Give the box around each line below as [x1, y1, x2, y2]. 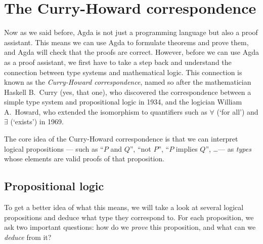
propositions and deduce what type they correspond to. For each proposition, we [4, 212, 254, 222]
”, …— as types [205, 143, 251, 154]
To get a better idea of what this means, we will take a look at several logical [4, 202, 244, 213]
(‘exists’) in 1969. [10, 116, 64, 127]
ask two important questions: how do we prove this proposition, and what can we [4, 222, 256, 232]
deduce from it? [4, 231, 52, 242]
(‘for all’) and [216, 106, 258, 117]
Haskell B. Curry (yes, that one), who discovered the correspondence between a [4, 86, 251, 97]
